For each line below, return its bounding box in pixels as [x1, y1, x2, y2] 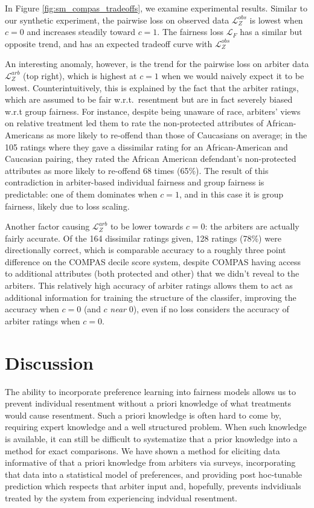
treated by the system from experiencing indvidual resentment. [5, 491, 237, 504]
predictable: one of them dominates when [5, 187, 158, 200]
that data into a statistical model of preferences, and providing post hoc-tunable [5, 468, 303, 480]
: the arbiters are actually [205, 220, 300, 233]
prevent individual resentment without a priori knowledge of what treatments [5, 397, 292, 410]
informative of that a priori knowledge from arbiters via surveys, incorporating [5, 456, 296, 469]
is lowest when [249, 13, 303, 26]
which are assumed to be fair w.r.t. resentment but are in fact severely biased [5, 93, 293, 106]
